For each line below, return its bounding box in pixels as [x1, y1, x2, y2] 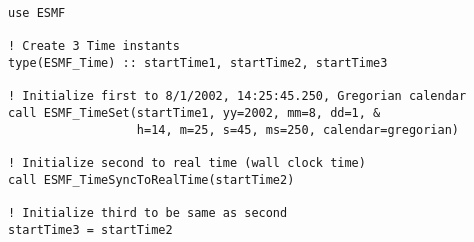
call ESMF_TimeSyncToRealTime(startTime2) [8, 172, 295, 187]
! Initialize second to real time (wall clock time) [8, 155, 366, 170]
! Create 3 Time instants [8, 39, 180, 54]
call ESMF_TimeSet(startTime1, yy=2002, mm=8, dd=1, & [8, 105, 381, 120]
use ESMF [8, 6, 66, 20]
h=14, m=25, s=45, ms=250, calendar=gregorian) [136, 122, 460, 137]
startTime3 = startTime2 [8, 222, 173, 237]
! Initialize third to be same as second [8, 205, 288, 220]
